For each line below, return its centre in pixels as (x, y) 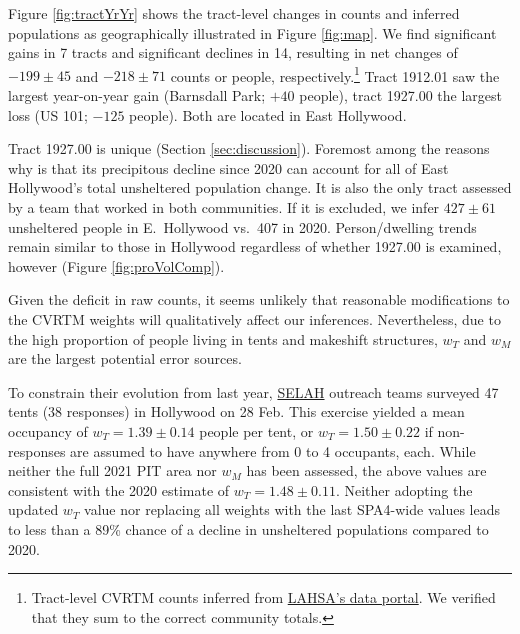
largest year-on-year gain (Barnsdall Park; (137, 95)
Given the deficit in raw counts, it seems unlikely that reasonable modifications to (259, 299)
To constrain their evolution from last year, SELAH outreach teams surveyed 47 (253, 391)
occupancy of (48, 430)
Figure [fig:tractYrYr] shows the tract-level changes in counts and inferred (234, 13)
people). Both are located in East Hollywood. (268, 114)
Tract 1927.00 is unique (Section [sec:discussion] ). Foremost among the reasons (249, 148)
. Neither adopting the (404, 489)
